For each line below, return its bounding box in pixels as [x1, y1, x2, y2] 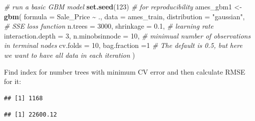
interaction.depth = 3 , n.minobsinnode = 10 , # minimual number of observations [4, 30, 251, 40]
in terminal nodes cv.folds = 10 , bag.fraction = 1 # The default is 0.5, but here [4, 40, 243, 50]
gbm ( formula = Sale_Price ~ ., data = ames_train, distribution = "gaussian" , [4, 11, 245, 21]
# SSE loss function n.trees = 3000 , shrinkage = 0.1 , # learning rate [4, 21, 214, 31]
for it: [4, 76, 21, 86]
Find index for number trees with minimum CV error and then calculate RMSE [4, 66, 245, 77]
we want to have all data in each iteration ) [4, 49, 135, 60]
